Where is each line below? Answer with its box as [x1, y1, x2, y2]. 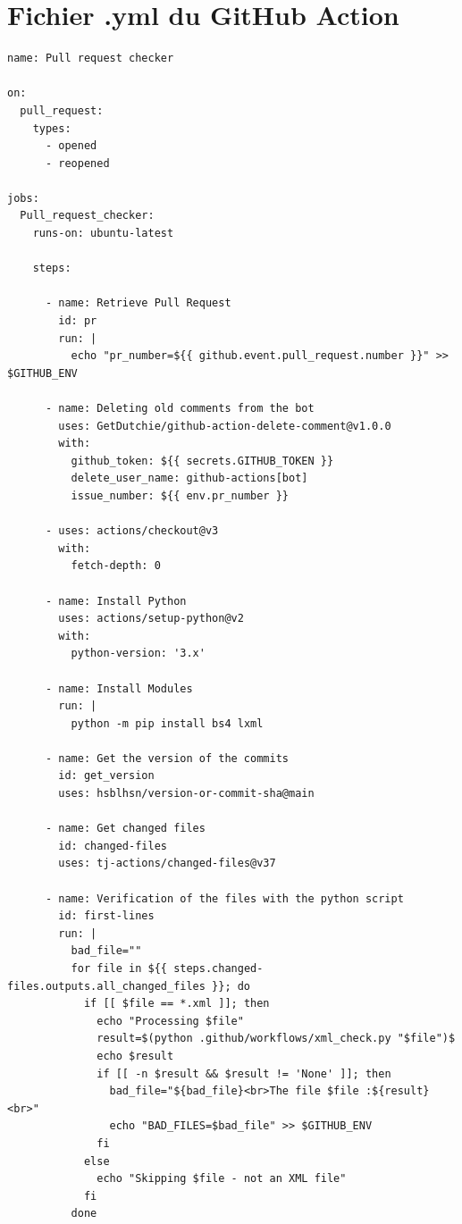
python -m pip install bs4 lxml [71, 717, 264, 730]
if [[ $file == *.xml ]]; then [83, 997, 270, 1010]
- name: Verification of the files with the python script [45, 892, 404, 905]
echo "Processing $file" [97, 1014, 244, 1027]
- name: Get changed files [45, 822, 206, 835]
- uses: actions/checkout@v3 [45, 524, 219, 538]
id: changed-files [58, 839, 167, 852]
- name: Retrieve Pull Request [45, 297, 231, 310]
